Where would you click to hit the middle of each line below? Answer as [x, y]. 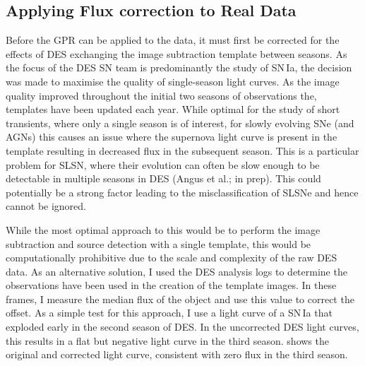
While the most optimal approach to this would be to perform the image [163, 229]
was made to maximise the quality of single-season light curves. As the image [173, 81]
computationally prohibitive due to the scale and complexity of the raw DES [172, 258]
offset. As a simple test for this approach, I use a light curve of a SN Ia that [169, 313]
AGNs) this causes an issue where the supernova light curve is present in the [172, 137]
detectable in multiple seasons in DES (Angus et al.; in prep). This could [163, 178]
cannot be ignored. [46, 206]
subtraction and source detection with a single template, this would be [158, 243]
